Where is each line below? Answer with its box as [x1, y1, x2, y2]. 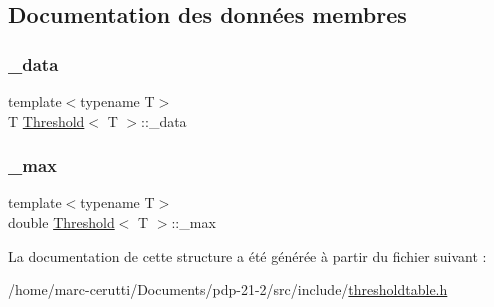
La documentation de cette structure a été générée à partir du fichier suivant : [8, 245, 487, 266]
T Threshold [8, 110, 85, 131]
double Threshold [8, 212, 115, 232]
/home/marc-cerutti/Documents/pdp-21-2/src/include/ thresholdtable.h [8, 279, 448, 300]
